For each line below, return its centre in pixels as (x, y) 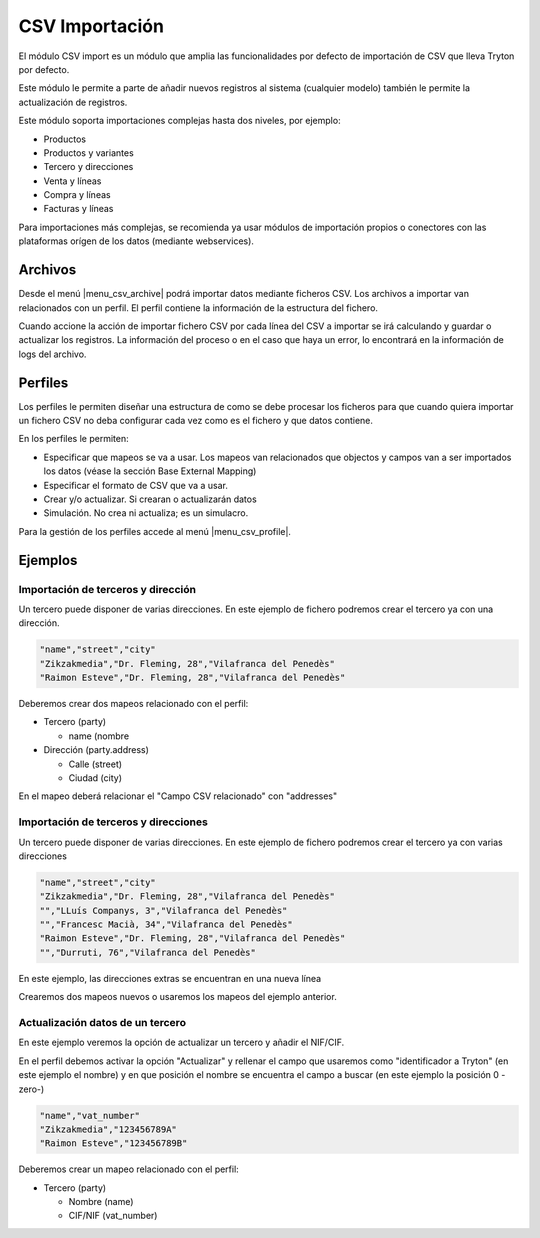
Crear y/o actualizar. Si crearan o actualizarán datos (150, 499)
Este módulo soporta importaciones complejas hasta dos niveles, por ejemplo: (179, 121)
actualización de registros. (73, 102)
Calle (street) (95, 764)
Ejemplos (48, 560)
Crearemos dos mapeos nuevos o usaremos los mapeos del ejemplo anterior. (177, 997)
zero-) (31, 1089)
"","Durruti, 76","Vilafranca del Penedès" (148, 952)
